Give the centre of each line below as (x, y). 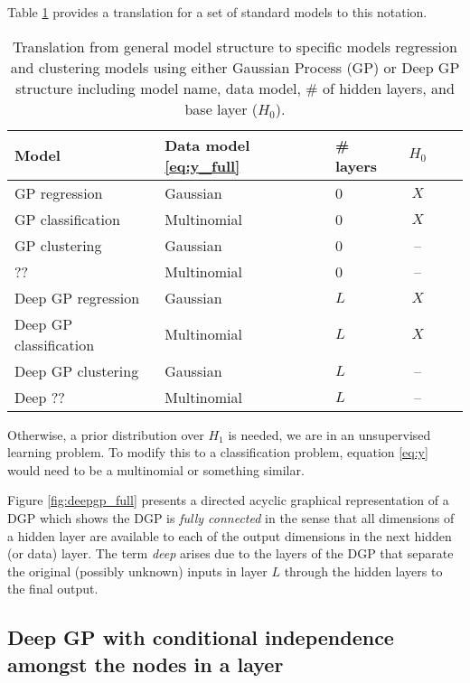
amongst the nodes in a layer (146, 664)
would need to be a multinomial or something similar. (156, 469)
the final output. (53, 589)
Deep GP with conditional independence (201, 637)
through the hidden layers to (363, 571)
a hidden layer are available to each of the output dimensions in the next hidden (230, 535)
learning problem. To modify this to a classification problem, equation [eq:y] (218, 452)
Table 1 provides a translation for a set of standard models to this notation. (217, 12)
